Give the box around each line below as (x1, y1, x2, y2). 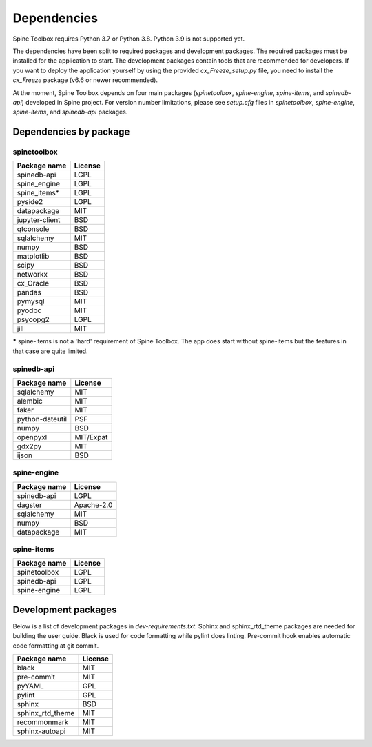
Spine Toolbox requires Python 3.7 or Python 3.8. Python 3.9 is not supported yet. (12, 34, 245, 43)
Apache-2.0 (74, 500, 113, 510)
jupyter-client (17, 215, 61, 225)
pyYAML (17, 681, 44, 691)
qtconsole (17, 224, 50, 234)
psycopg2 (17, 315, 50, 324)
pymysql (17, 297, 45, 306)
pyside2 (17, 197, 43, 207)
